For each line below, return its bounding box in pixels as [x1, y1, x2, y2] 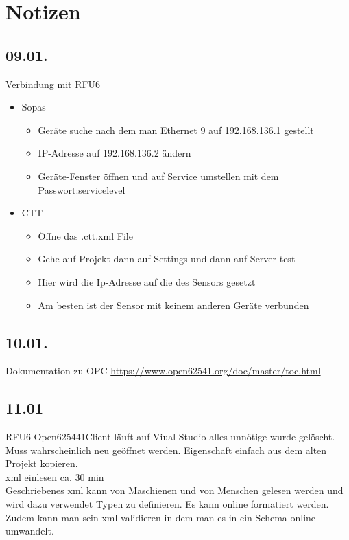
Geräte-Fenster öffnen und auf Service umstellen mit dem [38, 168, 279, 183]
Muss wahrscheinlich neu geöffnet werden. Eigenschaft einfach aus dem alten [5, 442, 327, 457]
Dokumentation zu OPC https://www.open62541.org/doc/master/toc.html [5, 363, 321, 378]
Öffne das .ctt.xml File [38, 228, 133, 243]
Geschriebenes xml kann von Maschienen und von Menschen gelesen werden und [5, 483, 344, 497]
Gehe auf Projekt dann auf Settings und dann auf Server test [38, 251, 296, 266]
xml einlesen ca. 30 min [5, 469, 104, 484]
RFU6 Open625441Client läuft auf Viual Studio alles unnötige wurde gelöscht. [5, 429, 335, 444]
